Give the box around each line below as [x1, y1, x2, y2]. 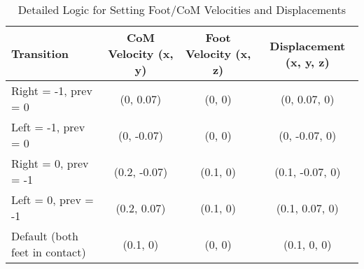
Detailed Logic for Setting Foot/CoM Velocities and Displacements [17, 1, 346, 17]
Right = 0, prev [11, 155, 89, 171]
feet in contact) [11, 244, 86, 260]
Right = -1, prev [11, 82, 92, 99]
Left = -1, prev [11, 119, 85, 135]
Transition [11, 45, 69, 61]
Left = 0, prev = [11, 191, 94, 208]
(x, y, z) [285, 53, 330, 70]
